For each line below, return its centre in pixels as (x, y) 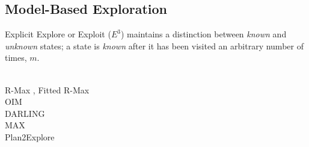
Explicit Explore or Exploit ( (58, 34)
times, (16, 58)
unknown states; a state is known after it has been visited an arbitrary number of (154, 45)
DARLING (25, 113)
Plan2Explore (30, 136)
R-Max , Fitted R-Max (47, 89)
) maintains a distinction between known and (203, 34)
